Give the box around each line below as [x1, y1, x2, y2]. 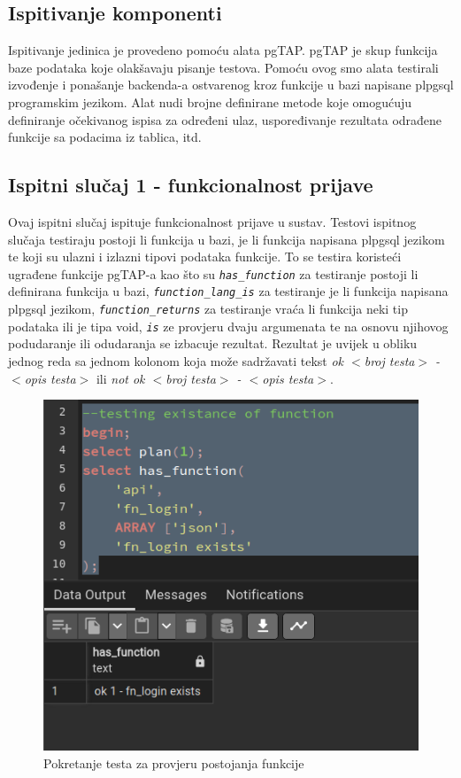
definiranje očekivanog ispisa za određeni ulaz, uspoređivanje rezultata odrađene [8, 110, 442, 128]
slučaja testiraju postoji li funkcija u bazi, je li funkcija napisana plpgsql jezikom [8, 230, 445, 248]
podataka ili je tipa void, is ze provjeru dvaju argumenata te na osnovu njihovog [8, 316, 449, 335]
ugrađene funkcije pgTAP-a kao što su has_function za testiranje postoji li [8, 264, 419, 283]
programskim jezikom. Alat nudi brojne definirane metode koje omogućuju [8, 92, 412, 111]
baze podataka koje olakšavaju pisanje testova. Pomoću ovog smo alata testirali [8, 58, 439, 76]
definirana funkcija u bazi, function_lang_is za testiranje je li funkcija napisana [8, 282, 449, 300]
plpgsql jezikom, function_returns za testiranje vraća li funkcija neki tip [8, 300, 408, 318]
